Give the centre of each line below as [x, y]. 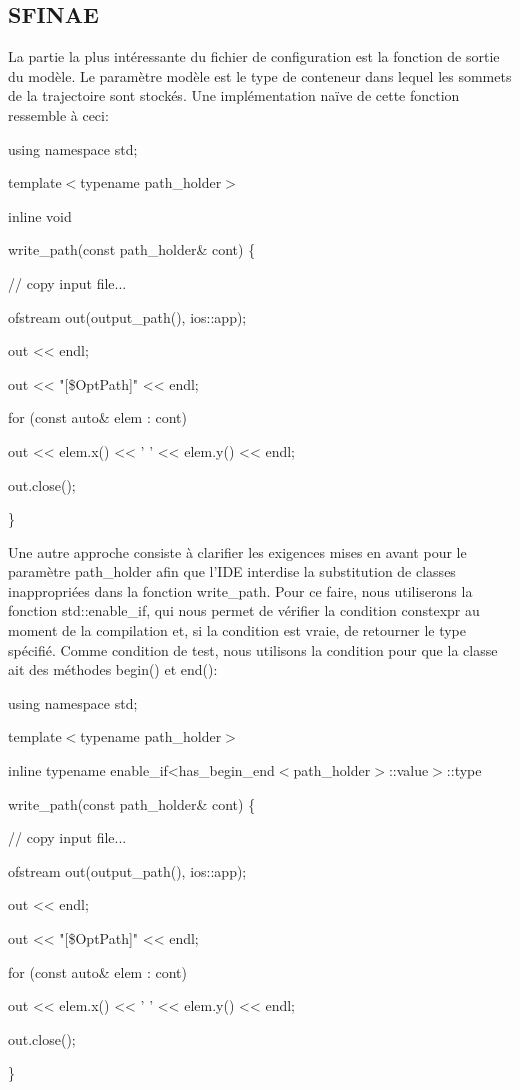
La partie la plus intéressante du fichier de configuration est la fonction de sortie [254, 56]
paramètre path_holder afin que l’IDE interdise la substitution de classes [232, 571]
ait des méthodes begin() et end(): [113, 669]
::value [408, 770]
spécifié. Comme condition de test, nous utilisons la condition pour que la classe [253, 649]
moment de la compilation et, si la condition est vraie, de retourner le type [237, 630]
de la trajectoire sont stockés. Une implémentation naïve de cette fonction [234, 95]
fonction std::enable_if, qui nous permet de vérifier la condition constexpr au [244, 610]
